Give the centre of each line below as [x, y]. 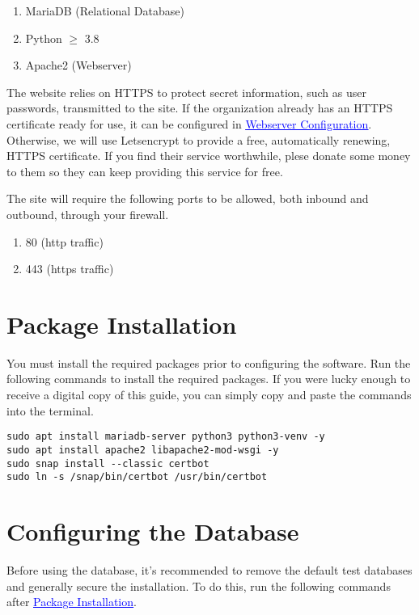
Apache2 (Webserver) [78, 65]
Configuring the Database [153, 531]
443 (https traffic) [70, 269]
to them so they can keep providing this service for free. [145, 171]
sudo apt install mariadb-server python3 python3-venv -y [166, 437]
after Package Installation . [72, 602]
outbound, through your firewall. [88, 214]
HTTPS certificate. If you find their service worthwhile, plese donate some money [209, 156]
